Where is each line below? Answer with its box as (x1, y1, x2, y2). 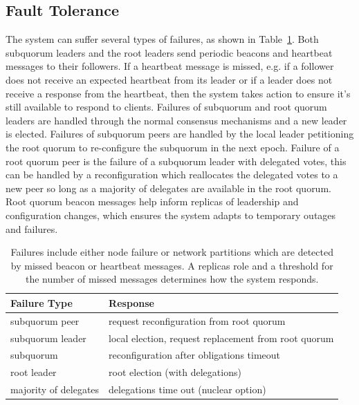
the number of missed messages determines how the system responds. (25, 272, 319, 286)
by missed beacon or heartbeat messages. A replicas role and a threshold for (10, 258, 333, 272)
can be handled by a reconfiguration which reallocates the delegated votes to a (6, 167, 338, 182)
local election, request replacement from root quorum (109, 330, 334, 345)
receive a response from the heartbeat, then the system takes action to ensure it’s (6, 86, 351, 100)
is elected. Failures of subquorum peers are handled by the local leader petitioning (6, 126, 354, 141)
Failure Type (10, 295, 73, 310)
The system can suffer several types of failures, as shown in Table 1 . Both (6, 32, 319, 46)
